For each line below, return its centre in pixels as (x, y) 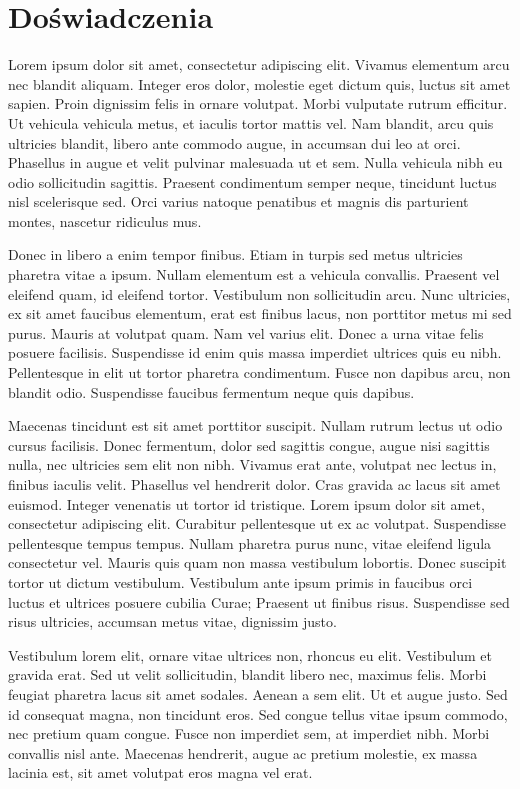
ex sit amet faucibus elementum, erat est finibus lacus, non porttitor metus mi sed (260, 313)
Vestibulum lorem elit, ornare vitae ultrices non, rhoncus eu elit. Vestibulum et (250, 654)
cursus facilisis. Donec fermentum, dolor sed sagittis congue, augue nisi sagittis (249, 444)
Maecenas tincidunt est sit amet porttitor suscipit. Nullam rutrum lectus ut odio (255, 425)
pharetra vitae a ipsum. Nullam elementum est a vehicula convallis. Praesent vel (254, 274)
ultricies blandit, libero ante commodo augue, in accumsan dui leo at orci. (234, 142)
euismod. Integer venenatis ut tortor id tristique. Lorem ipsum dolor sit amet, (246, 503)
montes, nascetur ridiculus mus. (105, 220)
